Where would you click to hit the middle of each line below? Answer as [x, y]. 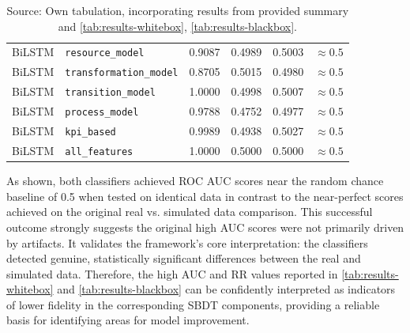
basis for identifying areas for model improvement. [128, 320]
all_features [99, 151]
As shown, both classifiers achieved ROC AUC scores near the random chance [195, 181]
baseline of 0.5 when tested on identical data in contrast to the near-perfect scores [205, 196]
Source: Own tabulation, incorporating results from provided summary [178, 10]
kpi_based [90, 132]
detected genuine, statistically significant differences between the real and [184, 258]
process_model [102, 113]
